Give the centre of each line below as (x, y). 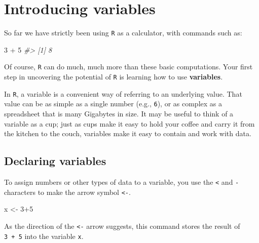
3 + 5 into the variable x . (44, 236)
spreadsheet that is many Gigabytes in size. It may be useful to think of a (119, 113)
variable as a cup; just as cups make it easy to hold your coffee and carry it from (129, 123)
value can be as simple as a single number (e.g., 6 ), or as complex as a (113, 104)
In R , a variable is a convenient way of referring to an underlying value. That (123, 93)
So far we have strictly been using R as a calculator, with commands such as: (123, 33)
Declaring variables (55, 161)
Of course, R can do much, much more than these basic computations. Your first (128, 67)
